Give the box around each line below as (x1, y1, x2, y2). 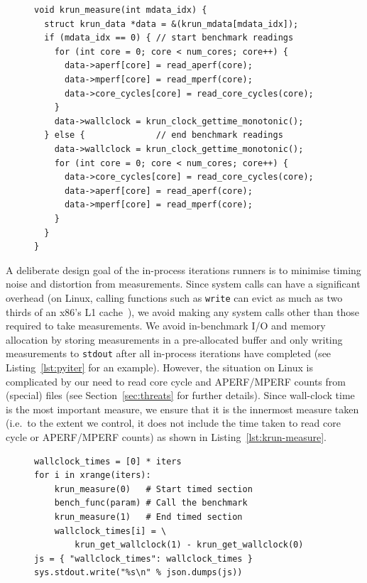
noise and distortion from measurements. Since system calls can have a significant (6, 276, 361, 291)
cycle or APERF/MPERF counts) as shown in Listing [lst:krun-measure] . (6, 429, 327, 444)
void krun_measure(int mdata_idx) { (34, 5, 207, 15)
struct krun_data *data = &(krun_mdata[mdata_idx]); (44, 18, 299, 29)
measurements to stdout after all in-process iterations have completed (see (6, 346, 332, 361)
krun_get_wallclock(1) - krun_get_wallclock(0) (75, 540, 304, 550)
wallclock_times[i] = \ (54, 525, 167, 536)
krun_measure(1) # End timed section (54, 511, 243, 522)
